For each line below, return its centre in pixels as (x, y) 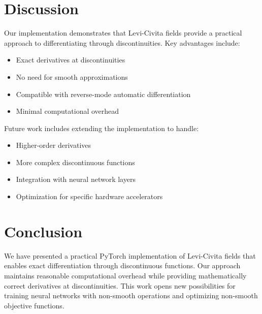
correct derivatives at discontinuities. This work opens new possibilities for (120, 285)
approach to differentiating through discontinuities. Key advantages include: (122, 42)
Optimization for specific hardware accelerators (89, 196)
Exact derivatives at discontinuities (71, 60)
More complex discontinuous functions (75, 162)
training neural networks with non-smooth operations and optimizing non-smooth (131, 295)
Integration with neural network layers (76, 179)
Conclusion (43, 231)
